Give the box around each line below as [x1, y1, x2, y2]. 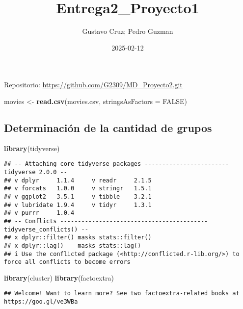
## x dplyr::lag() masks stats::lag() [4, 242, 141, 249]
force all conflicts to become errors [4, 258, 131, 266]
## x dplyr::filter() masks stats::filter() [4, 234, 152, 241]
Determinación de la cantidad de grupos [4, 120, 212, 135]
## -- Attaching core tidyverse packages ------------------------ [4, 160, 229, 168]
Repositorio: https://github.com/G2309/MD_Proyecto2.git [4, 79, 183, 90]
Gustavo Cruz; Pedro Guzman [82, 26, 173, 36]
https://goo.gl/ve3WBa [4, 298, 78, 306]
